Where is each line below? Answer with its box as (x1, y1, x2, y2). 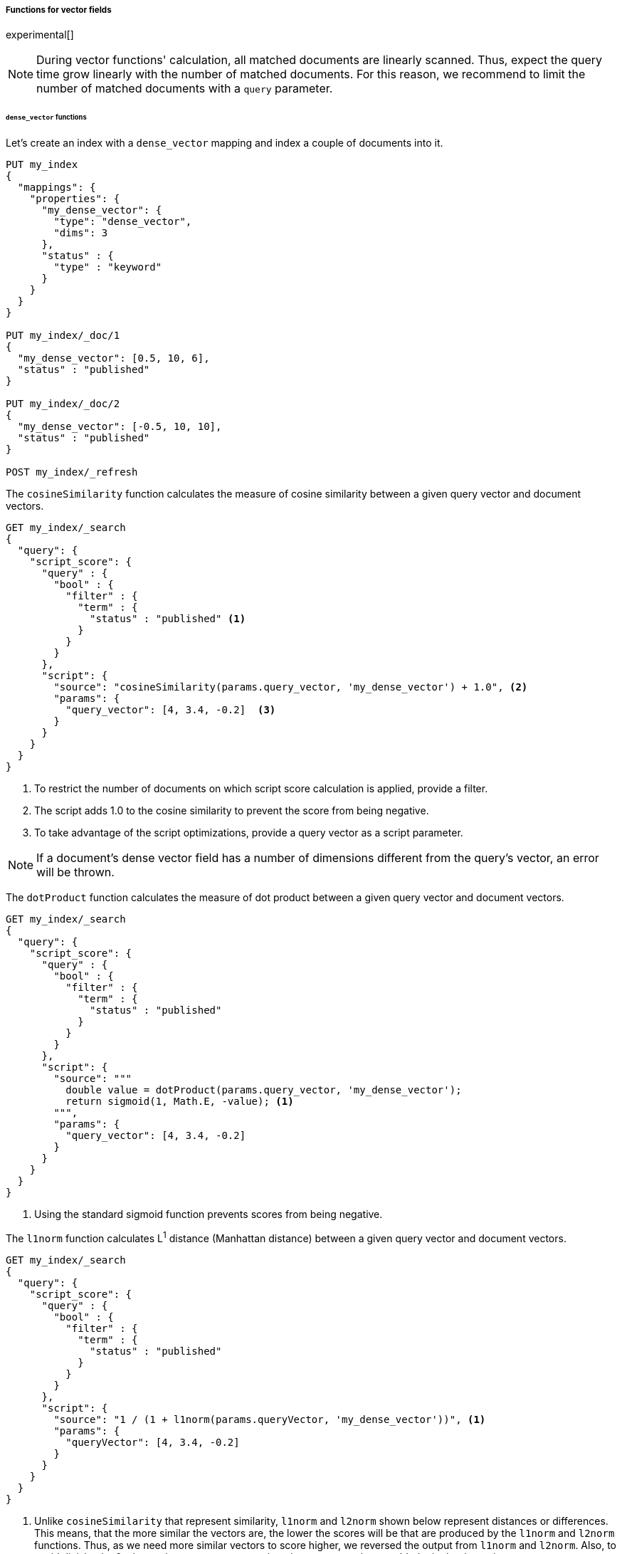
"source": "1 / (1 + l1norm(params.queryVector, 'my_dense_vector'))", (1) (53, 1413, 486, 1425)
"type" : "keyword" (53, 261, 162, 273)
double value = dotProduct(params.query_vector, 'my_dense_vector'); (65, 1084, 462, 1096)
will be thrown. (36, 865, 115, 880)
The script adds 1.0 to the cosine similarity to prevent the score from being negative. (34, 804, 429, 817)
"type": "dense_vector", (53, 216, 192, 228)
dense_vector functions (6, 113, 87, 122)
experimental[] (6, 28, 74, 41)
